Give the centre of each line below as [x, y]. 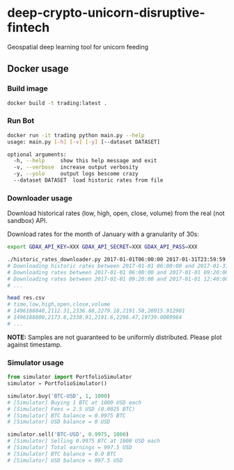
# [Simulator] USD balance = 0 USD [59, 422]
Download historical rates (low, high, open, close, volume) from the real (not [116, 213]
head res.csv [26, 298]
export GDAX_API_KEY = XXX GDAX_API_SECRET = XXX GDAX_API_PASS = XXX [102, 247]
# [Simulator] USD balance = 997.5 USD [65, 460]
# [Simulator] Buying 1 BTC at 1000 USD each [74, 402]
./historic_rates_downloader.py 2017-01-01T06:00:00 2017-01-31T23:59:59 [117, 260]
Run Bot [21, 121]
